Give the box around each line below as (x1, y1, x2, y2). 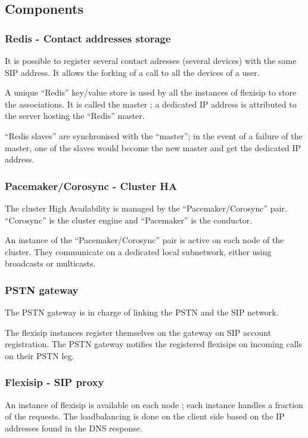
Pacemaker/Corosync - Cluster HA (5, 178, 178, 193)
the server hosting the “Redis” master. (5, 109, 145, 122)
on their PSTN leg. (5, 349, 74, 362)
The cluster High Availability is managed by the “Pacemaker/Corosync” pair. (5, 201, 287, 214)
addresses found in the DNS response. (5, 421, 142, 434)
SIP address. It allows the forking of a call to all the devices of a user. (5, 66, 260, 78)
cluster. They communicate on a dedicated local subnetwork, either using (5, 245, 272, 258)
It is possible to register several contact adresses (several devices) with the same (5, 54, 297, 66)
